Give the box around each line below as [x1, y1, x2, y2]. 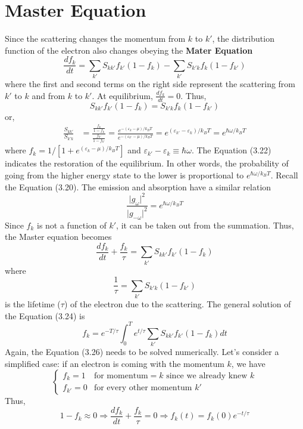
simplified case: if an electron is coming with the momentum [5, 357, 224, 369]
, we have [231, 357, 265, 369]
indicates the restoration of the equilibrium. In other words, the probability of [5, 157, 289, 169]
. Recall [270, 169, 298, 181]
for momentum [93, 371, 148, 380]
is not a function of [36, 218, 107, 231]
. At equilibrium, [92, 89, 153, 101]
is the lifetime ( [5, 298, 61, 310]
